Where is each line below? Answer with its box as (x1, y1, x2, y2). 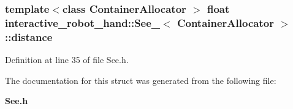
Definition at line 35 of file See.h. (5, 53, 129, 66)
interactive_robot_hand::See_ (5, 15, 161, 30)
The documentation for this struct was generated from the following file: (5, 73, 276, 86)
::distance (5, 29, 53, 44)
